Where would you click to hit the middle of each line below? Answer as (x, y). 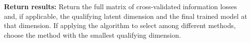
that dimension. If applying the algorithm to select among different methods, (120, 25)
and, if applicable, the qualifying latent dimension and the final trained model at (126, 16)
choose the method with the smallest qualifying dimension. (93, 35)
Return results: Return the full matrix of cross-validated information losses (121, 6)
